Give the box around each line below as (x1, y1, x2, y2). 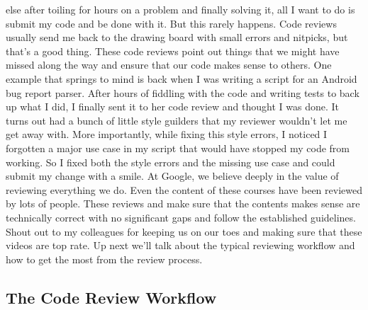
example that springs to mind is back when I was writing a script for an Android (6, 71, 357, 86)
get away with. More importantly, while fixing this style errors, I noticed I (6, 127, 328, 142)
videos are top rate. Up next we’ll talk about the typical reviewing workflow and (6, 238, 355, 253)
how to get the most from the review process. (6, 251, 203, 266)
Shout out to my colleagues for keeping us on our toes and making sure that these (6, 224, 362, 239)
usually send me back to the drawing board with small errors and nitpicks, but (6, 30, 348, 45)
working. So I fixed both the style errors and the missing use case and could (6, 154, 335, 169)
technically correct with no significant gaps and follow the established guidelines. (6, 209, 356, 224)
